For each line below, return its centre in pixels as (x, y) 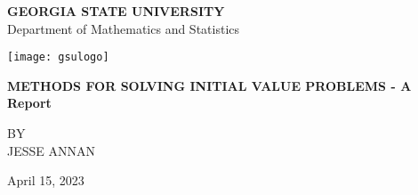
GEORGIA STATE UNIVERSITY (116, 11)
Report (29, 103)
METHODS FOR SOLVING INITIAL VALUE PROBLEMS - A (209, 85)
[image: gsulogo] (58, 57)
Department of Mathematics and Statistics (124, 28)
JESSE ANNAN (51, 150)
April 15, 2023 (46, 180)
